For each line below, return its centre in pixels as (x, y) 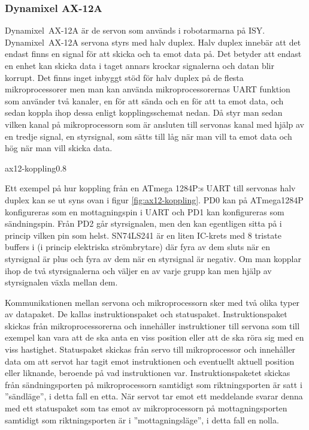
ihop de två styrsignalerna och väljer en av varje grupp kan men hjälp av (138, 270)
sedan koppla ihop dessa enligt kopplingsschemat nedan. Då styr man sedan (144, 112)
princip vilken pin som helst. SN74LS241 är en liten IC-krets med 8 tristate (143, 235)
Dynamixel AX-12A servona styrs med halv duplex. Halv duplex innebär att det (153, 42)
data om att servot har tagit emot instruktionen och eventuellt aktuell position (150, 361)
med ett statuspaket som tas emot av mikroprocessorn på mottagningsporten (146, 408)
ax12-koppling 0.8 (36, 168)
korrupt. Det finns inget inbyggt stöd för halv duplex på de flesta (124, 77)
